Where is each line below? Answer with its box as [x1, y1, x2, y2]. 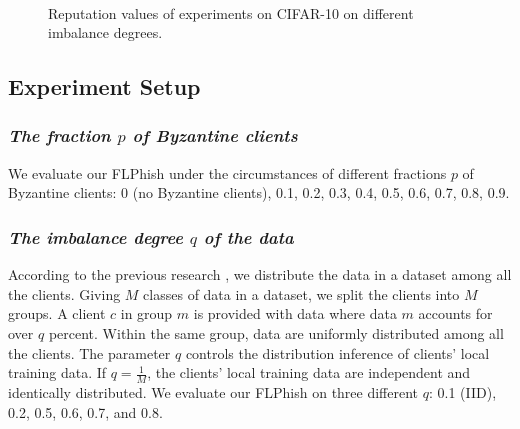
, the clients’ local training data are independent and [147, 362, 471, 383]
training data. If [8, 362, 107, 383]
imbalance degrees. [48, 22, 163, 43]
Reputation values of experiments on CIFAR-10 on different [48, 2, 414, 23]
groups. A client [8, 303, 106, 324]
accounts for [418, 303, 493, 324]
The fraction [8, 123, 111, 148]
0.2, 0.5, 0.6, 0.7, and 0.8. [8, 401, 163, 422]
